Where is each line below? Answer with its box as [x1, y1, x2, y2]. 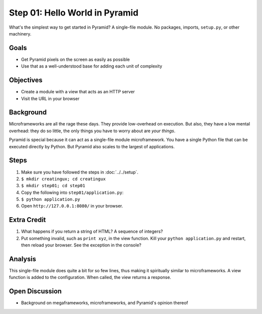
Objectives [9, 76, 43, 85]
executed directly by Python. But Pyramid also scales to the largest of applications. [9, 143, 175, 149]
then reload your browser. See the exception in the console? [21, 242, 142, 248]
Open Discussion [9, 287, 62, 296]
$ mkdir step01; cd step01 [21, 183, 85, 189]
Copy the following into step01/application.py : [21, 190, 124, 195]
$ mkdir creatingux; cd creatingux [21, 176, 106, 182]
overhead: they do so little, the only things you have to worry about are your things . [9, 128, 176, 134]
